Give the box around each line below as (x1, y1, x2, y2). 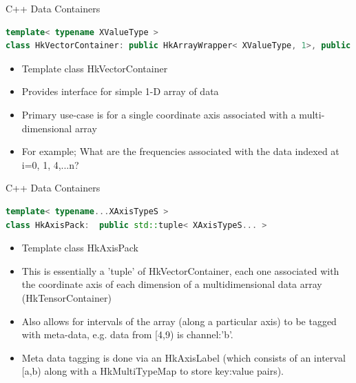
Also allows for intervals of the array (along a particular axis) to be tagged (21, 313, 337, 328)
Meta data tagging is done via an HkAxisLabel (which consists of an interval (21, 350, 346, 364)
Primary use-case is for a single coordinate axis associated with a (21, 107, 296, 121)
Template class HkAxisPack (21, 240, 138, 255)
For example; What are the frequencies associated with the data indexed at (21, 144, 339, 158)
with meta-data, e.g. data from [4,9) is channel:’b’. (21, 327, 233, 342)
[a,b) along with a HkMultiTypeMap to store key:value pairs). (21, 364, 284, 378)
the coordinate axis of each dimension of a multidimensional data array (21, 277, 322, 291)
